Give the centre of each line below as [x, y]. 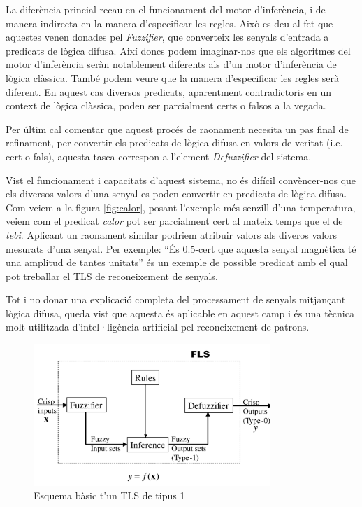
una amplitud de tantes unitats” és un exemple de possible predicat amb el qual [177, 262]
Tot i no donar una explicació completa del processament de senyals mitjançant [176, 299]
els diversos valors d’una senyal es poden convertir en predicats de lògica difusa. [176, 194]
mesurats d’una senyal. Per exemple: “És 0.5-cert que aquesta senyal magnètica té [181, 248]
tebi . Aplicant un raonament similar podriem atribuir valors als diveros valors [172, 234]
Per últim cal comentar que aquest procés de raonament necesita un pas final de [177, 129]
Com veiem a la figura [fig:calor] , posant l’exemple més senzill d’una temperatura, [181, 207]
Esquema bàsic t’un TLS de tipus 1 [109, 495]
